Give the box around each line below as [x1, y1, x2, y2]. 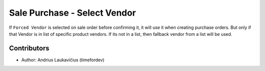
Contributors [9, 44, 50, 52]
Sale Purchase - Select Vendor [9, 7, 136, 18]
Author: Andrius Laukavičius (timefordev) [21, 57, 105, 63]
